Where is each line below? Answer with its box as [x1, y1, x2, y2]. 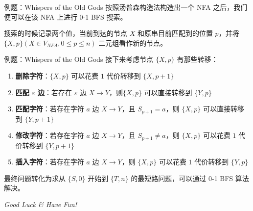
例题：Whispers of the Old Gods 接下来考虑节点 [4, 54, 154, 64]
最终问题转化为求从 [4, 173, 66, 183]
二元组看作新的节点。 [98, 37, 167, 48]
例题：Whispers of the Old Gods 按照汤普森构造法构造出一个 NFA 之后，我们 [4, 2, 248, 12]
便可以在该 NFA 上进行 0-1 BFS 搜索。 [4, 11, 127, 22]
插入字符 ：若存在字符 [15, 157, 84, 167]
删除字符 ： [15, 70, 50, 80]
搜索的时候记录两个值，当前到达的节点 [4, 28, 127, 38]
